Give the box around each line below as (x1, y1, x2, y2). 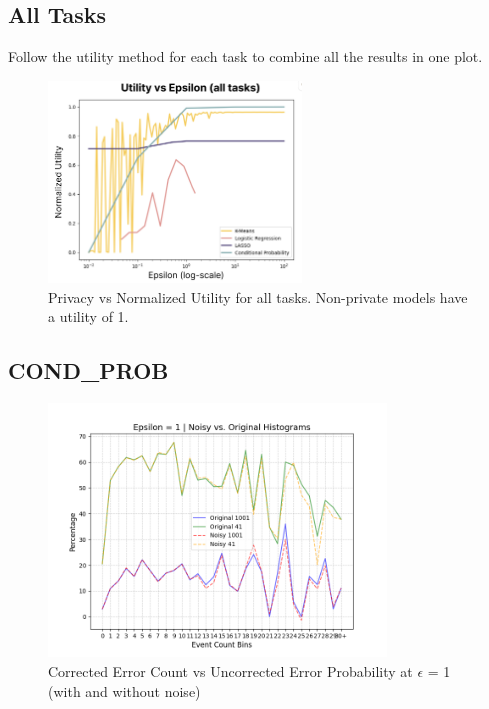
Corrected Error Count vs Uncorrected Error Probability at (48, 660, 413, 681)
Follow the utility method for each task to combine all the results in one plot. (8, 46, 483, 67)
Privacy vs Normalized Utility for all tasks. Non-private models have (48, 286, 468, 307)
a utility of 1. (48, 306, 129, 327)
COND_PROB (8, 355, 169, 386)
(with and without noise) (48, 680, 201, 701)
